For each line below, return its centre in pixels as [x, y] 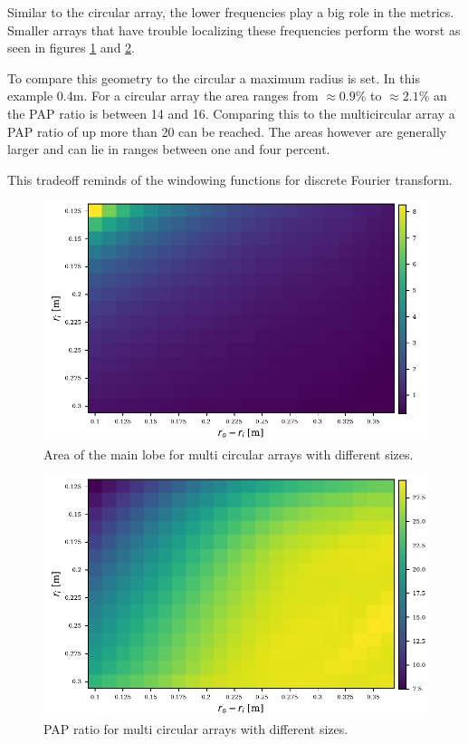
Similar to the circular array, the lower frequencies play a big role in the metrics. [231, 12]
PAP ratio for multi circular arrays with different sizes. [196, 729]
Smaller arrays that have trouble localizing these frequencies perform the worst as [234, 29]
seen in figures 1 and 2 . [71, 48]
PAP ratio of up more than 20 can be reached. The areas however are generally [227, 131]
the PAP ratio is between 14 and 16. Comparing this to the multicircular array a [231, 113]
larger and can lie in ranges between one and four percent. [169, 149]
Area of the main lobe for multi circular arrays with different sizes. [229, 454]
